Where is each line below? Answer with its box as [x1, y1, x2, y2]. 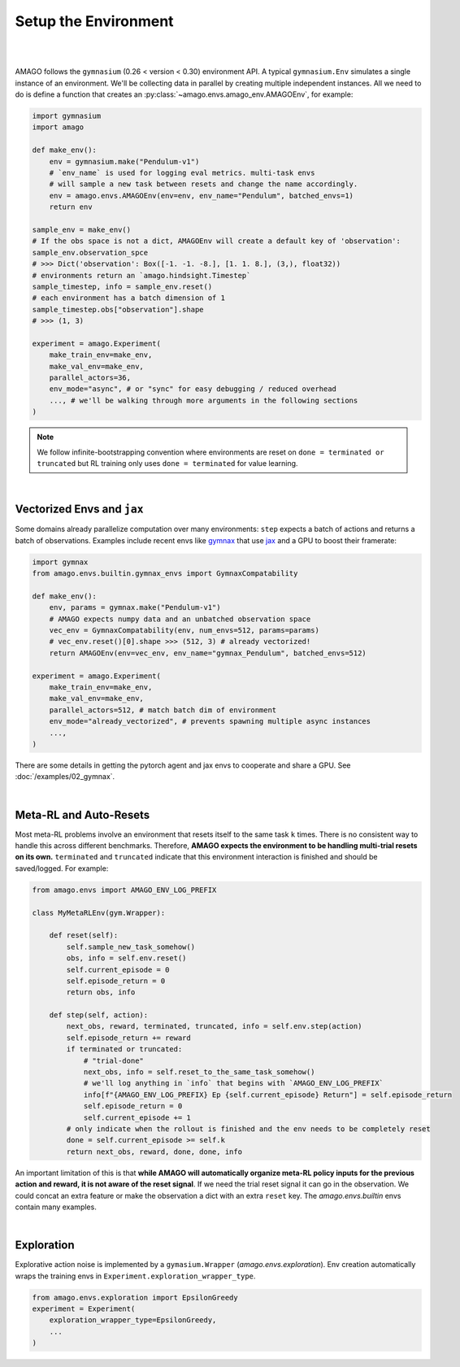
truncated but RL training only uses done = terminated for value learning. [37, 459, 298, 468]
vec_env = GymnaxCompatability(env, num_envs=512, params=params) [49, 626, 320, 635]
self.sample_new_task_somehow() [66, 942, 195, 951]
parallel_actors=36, [49, 373, 132, 382]
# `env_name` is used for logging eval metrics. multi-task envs [49, 168, 315, 178]
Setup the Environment [15, 12, 174, 30]
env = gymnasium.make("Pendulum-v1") [49, 157, 200, 166]
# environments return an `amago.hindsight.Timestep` [32, 271, 251, 280]
